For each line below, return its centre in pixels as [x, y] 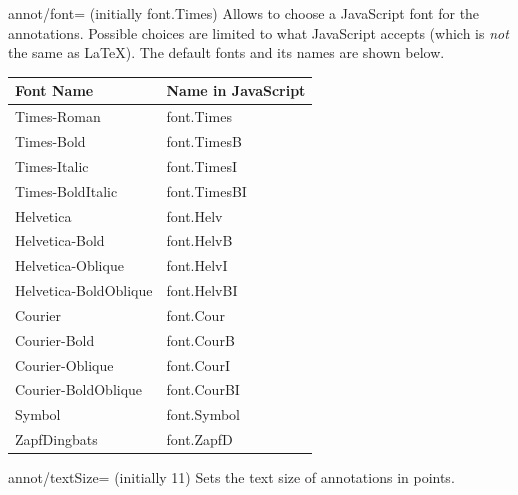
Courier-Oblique [64, 364]
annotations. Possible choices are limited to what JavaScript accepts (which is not [258, 32]
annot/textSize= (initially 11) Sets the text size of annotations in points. [231, 477]
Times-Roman [58, 116]
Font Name [54, 90]
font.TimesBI [206, 190]
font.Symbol [203, 414]
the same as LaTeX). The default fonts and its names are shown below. [226, 52]
